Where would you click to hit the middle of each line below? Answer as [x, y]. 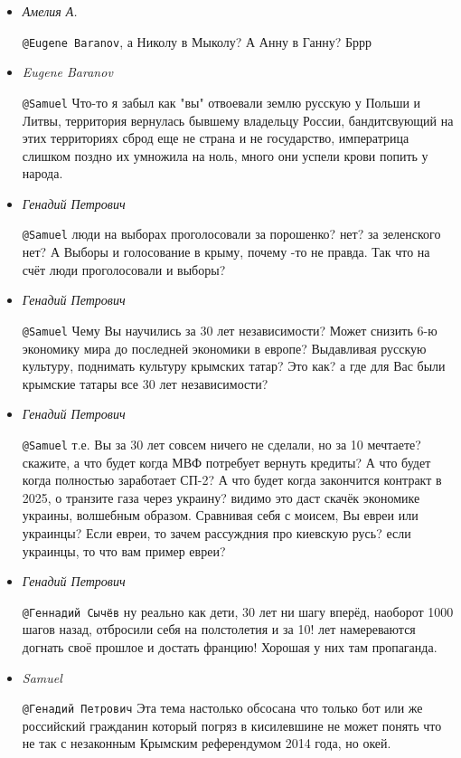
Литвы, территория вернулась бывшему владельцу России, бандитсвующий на [238, 120]
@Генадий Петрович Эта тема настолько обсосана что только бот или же [222, 708]
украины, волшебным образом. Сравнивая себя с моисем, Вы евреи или [220, 515]
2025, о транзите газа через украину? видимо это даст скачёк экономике [221, 497]
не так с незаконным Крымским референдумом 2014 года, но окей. [207, 743]
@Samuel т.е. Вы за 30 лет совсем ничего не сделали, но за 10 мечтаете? [221, 444]
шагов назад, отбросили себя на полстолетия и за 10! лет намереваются [219, 629]
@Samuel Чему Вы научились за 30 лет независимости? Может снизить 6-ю [230, 330]
